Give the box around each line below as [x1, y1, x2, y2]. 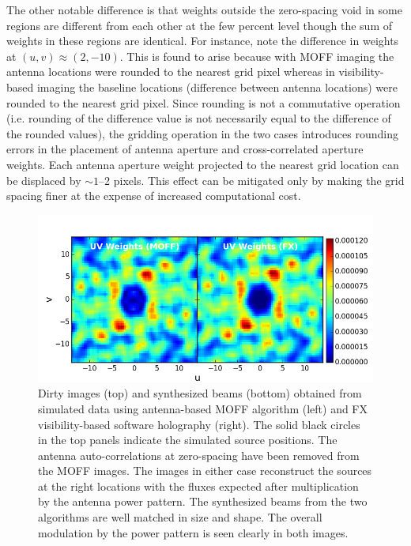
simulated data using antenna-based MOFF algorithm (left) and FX [38, 400, 368, 416]
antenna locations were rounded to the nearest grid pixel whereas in [6, 63, 335, 80]
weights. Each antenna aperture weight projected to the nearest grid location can [6, 156, 399, 172]
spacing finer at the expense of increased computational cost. [6, 187, 301, 204]
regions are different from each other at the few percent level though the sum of [6, 17, 393, 33]
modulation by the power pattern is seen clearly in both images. [38, 524, 349, 540]
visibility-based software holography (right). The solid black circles [38, 416, 360, 432]
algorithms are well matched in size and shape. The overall [38, 509, 322, 525]
